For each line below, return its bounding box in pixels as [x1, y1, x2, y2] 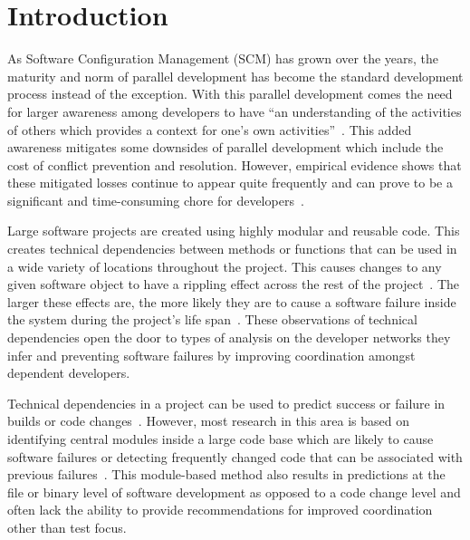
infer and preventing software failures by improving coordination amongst [7, 345, 416, 364]
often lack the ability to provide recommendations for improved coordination [7, 500, 433, 519]
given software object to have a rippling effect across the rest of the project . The [7, 275, 460, 294]
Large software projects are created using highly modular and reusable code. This [7, 221, 460, 240]
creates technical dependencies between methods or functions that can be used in [7, 239, 457, 258]
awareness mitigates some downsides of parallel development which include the [7, 138, 444, 157]
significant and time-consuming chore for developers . [7, 190, 304, 209]
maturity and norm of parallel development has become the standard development [7, 66, 464, 85]
